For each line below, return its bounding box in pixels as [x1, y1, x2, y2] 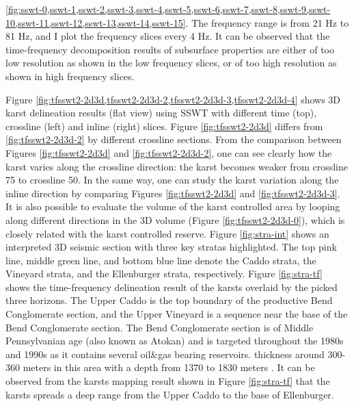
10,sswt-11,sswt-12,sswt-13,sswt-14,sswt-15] [5, 15, 186, 29]
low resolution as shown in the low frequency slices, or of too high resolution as [5, 55, 337, 70]
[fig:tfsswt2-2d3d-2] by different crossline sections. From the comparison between [5, 132, 342, 147]
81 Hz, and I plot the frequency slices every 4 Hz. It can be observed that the [5, 29, 330, 43]
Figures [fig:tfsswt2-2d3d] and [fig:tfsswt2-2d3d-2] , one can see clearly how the [5, 145, 332, 160]
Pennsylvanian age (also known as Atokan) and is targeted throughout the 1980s [5, 333, 344, 348]
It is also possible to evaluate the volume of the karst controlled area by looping [5, 199, 340, 214]
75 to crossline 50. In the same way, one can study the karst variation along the [5, 173, 339, 187]
